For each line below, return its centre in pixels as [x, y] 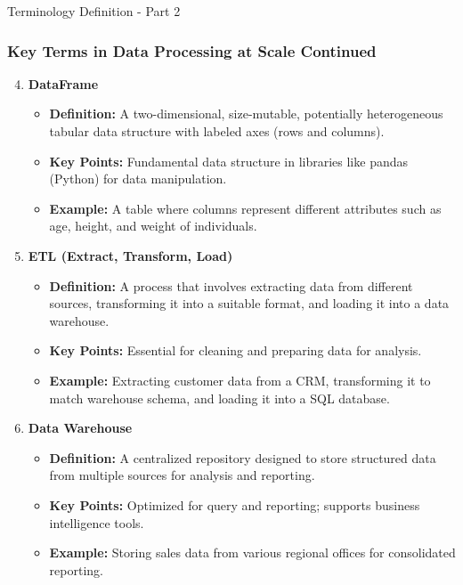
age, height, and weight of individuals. [153, 226]
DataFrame [63, 83]
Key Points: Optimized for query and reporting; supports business [235, 504]
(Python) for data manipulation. [138, 179]
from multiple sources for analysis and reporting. [182, 475]
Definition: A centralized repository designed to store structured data [243, 457]
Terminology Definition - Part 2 [94, 11]
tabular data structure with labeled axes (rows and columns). [217, 131]
